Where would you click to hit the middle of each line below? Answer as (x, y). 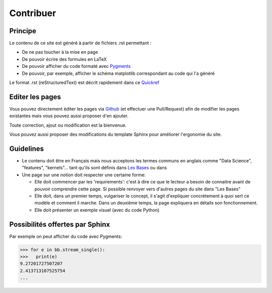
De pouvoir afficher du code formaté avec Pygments (76, 66)
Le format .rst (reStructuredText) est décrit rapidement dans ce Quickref (84, 82)
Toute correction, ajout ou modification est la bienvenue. (68, 125)
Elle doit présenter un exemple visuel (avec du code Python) (97, 210)
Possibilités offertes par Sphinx (60, 224)
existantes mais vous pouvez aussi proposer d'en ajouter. (69, 116)
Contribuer (33, 13)
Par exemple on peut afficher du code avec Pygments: (66, 236)
